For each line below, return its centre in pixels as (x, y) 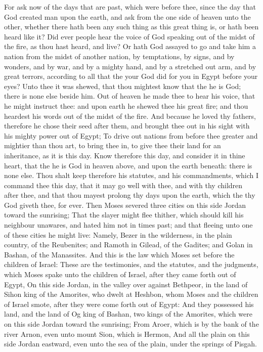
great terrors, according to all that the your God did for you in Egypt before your (131, 76)
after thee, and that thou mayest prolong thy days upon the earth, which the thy (130, 195)
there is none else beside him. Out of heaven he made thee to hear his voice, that (130, 96)
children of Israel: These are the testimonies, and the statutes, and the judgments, (131, 264)
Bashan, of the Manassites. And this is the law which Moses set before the (119, 254)
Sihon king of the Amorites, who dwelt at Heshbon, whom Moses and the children (131, 294)
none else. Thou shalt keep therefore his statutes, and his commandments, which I (131, 175)
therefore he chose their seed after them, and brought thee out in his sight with (127, 126)
